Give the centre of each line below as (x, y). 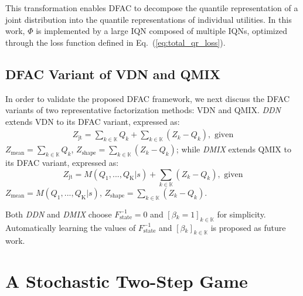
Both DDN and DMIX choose (59, 214)
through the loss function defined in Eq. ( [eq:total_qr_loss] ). (115, 42)
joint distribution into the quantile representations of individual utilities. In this (149, 19)
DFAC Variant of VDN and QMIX (113, 74)
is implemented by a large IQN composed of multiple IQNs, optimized (161, 31)
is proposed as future (248, 227)
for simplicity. (241, 214)
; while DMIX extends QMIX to (234, 149)
